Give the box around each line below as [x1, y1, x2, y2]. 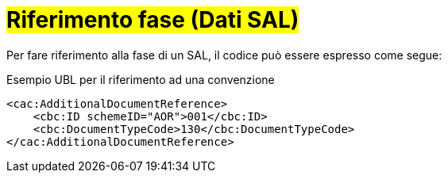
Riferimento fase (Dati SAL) [6, 6, 299, 33]
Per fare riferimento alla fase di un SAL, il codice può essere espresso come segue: [6, 48, 442, 62]
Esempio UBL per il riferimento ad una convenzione [6, 72, 275, 86]
